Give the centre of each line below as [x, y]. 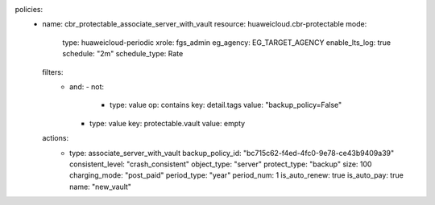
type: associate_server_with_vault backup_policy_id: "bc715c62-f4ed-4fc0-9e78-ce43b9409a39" [232, 153]
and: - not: [87, 86]
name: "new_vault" [101, 187]
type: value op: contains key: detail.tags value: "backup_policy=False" [226, 105]
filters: [53, 72]
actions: [55, 138]
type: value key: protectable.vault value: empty [168, 123]
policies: [29, 9]
